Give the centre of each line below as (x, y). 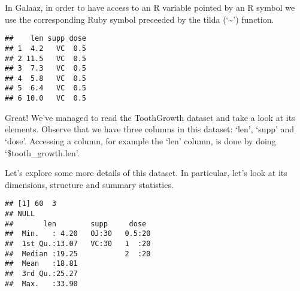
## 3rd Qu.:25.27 (41, 273)
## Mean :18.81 (41, 264)
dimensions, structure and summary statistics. (89, 184)
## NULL (20, 214)
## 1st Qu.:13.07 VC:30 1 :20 (78, 243)
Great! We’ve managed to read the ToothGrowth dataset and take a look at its (150, 117)
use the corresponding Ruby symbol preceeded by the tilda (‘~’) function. (140, 19)
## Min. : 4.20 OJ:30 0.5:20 (78, 234)
